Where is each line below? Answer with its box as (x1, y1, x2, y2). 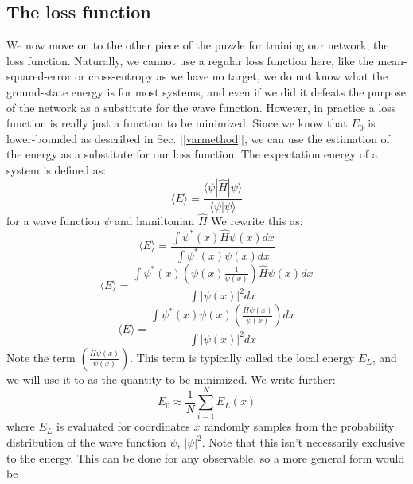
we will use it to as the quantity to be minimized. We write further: (6, 370, 336, 387)
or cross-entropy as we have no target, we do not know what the (75, 68, 388, 84)
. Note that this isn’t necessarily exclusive (201, 434, 405, 451)
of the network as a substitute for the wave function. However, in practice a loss (6, 99, 396, 115)
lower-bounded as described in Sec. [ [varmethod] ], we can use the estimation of (6, 130, 390, 146)
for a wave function (6, 212, 100, 228)
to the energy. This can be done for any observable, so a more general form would (6, 449, 405, 466)
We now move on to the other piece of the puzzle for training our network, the (6, 37, 389, 53)
